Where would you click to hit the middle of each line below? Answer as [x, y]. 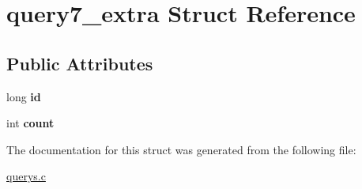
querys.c [26, 176]
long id [24, 96]
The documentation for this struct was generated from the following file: [181, 149]
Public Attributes [80, 63]
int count [30, 123]
